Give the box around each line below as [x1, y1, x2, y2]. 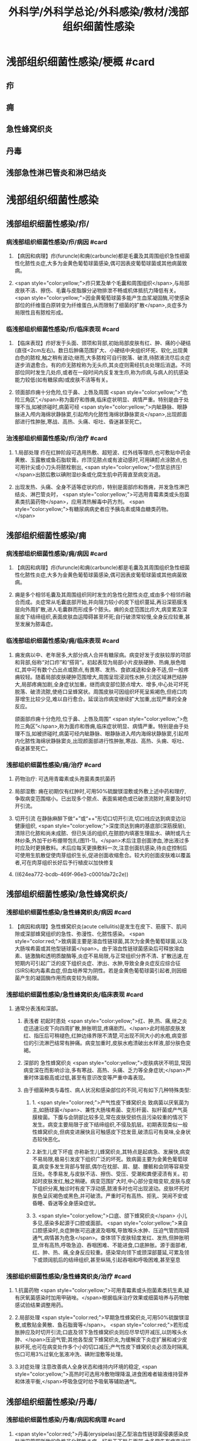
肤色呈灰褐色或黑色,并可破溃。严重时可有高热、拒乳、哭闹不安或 [32, 1192, 188, 1199]
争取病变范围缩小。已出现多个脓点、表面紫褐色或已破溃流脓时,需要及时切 [14, 795, 191, 802]
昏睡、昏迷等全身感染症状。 [32, 1199, 100, 1206]
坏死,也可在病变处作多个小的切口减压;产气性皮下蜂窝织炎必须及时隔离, [19, 1343, 189, 1350]
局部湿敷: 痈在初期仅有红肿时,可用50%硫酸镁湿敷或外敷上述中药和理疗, [14, 787, 186, 794]
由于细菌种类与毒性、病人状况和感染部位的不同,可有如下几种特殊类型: [23, 1086, 191, 1094]
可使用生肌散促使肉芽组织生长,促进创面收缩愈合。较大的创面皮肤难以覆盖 [14, 851, 191, 858]
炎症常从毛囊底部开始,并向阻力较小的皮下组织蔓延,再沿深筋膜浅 [35, 599, 188, 606]
